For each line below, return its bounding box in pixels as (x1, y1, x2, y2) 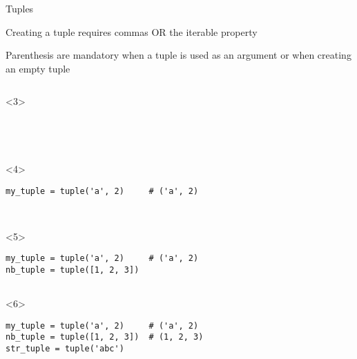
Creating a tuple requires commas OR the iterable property (6, 24, 258, 39)
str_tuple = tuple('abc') (6, 343, 124, 353)
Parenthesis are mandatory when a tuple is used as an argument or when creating (6, 48, 351, 62)
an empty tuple (6, 61, 70, 75)
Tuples (6, 1, 34, 15)
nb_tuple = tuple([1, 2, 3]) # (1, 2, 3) (6, 332, 204, 342)
